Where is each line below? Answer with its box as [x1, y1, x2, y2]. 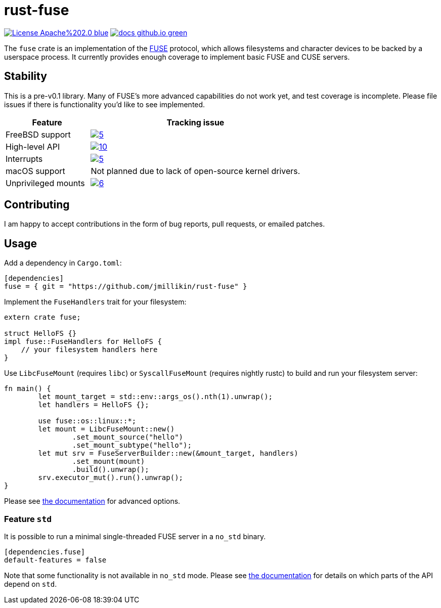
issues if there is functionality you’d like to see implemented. [4, 100, 205, 109]
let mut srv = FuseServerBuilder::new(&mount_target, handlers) [38, 449, 298, 458]
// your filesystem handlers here [21, 345, 158, 354]
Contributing [4, 198, 70, 211]
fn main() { [4, 384, 51, 393]
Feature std [4, 513, 52, 524]
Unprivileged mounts [6, 178, 85, 188]
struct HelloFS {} [4, 329, 77, 338]
